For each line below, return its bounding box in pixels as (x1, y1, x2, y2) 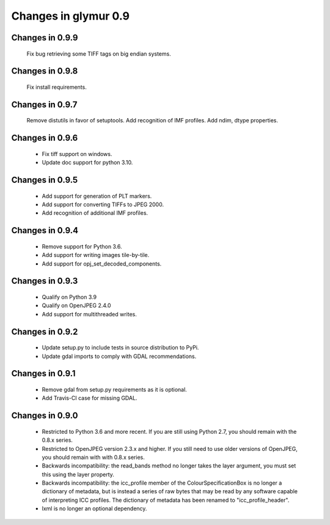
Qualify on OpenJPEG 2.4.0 (42, 302, 111, 309)
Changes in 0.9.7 (11, 99, 78, 110)
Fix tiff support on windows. (42, 150, 112, 157)
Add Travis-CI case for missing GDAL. (42, 395, 137, 402)
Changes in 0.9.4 (11, 225, 79, 236)
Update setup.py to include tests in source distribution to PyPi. (42, 344, 199, 351)
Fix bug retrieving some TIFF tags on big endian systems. (26, 50, 171, 58)
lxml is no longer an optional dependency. (42, 505, 147, 512)
